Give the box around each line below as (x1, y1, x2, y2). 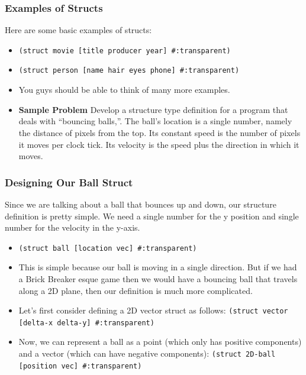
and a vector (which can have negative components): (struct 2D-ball (18, 347, 276, 360)
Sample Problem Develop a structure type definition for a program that (18, 103, 288, 115)
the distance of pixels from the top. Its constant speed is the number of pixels (18, 126, 301, 138)
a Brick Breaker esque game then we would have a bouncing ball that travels (18, 272, 298, 285)
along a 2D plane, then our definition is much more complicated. (18, 284, 253, 296)
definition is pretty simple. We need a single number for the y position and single (5, 209, 299, 222)
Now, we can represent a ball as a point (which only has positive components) (18, 335, 302, 348)
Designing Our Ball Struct (5, 174, 133, 189)
